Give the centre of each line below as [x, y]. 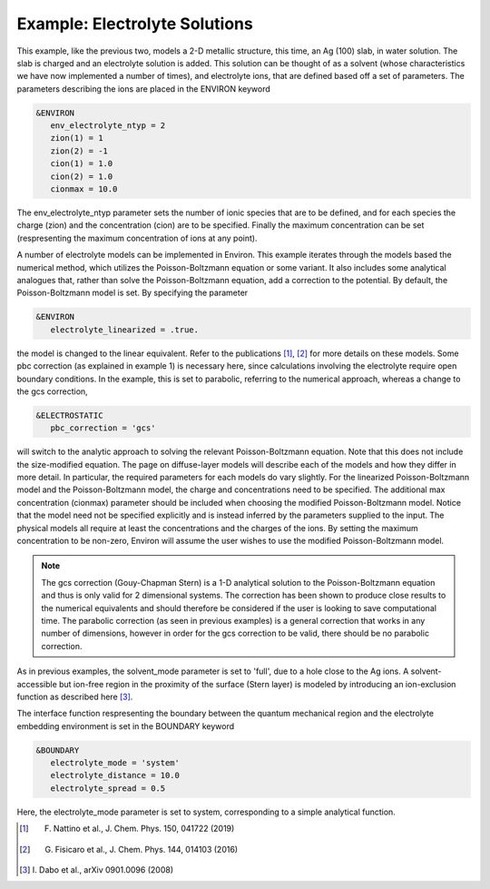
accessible [37, 684]
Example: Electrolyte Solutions [135, 24]
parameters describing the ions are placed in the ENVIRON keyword [144, 89]
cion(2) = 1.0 [82, 176]
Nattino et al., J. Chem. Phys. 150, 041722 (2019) [144, 829]
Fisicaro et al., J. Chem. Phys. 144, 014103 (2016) [147, 849]
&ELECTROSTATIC [69, 415]
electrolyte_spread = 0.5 [108, 788]
